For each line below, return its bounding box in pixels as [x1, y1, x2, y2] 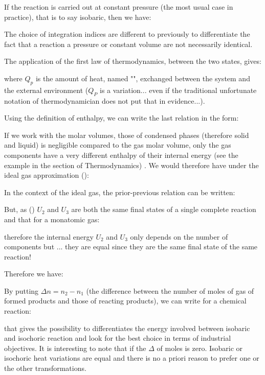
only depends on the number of [130, 231, 228, 242]
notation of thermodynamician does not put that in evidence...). [4, 95, 205, 106]
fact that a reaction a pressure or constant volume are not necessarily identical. [4, 38, 253, 49]
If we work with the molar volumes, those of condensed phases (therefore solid [4, 129, 249, 140]
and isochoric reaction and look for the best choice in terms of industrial [4, 333, 231, 343]
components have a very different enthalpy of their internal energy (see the [4, 149, 238, 160]
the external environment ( [4, 84, 89, 95]
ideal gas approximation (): [4, 170, 89, 180]
